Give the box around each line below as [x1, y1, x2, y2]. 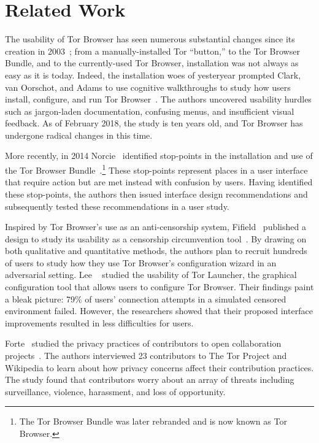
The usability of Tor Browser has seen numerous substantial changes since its [5, 33, 295, 45]
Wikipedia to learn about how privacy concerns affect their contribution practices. [5, 361, 314, 374]
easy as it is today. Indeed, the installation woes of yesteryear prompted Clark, [5, 68, 301, 81]
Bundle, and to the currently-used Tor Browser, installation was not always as [5, 56, 299, 69]
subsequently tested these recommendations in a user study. [5, 199, 229, 212]
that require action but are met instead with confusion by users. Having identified [5, 175, 313, 188]
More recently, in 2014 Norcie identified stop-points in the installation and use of [5, 149, 313, 162]
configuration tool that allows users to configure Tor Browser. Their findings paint [5, 280, 314, 293]
